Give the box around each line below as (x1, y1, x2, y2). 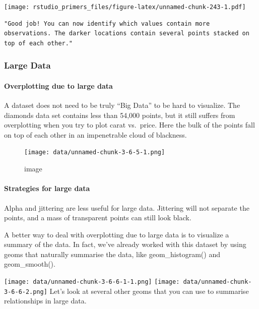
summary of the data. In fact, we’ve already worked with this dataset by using (4, 239, 246, 250)
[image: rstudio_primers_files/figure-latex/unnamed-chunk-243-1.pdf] (4, 4, 246, 11)
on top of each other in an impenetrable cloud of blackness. (4, 129, 187, 140)
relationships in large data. (4, 295, 87, 306)
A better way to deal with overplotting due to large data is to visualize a (4, 229, 229, 239)
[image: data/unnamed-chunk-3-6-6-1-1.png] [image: (4, 278, 180, 286)
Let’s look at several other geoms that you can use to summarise (49, 285, 249, 296)
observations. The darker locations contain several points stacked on (4, 30, 249, 37)
